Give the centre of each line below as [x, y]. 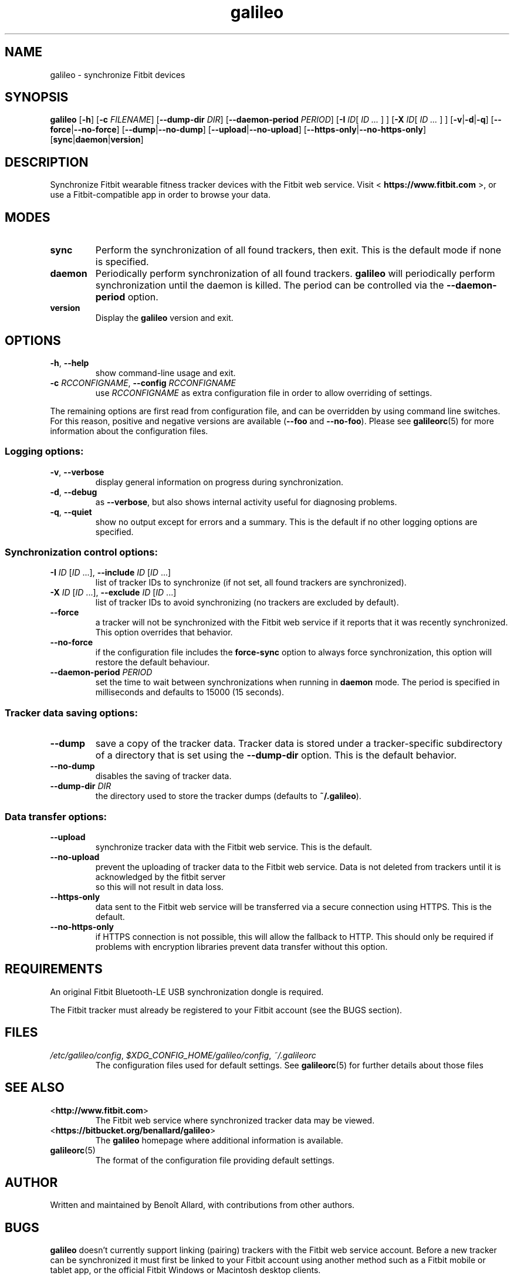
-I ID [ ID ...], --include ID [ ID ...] [111, 573]
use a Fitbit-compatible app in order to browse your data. [160, 195]
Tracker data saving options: [71, 713]
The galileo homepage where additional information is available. [219, 1140]
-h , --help [70, 363]
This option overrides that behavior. [164, 632]
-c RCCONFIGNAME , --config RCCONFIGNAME [143, 383]
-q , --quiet [71, 512]
